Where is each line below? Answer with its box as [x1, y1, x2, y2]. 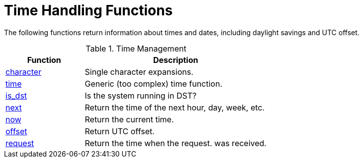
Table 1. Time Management [86, 43, 186, 54]
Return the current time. [85, 114, 174, 124]
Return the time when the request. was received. [85, 138, 267, 148]
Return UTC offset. [85, 126, 155, 136]
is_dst [5, 90, 27, 101]
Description [153, 54, 198, 65]
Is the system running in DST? [85, 90, 197, 101]
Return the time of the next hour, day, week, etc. [85, 102, 265, 112]
